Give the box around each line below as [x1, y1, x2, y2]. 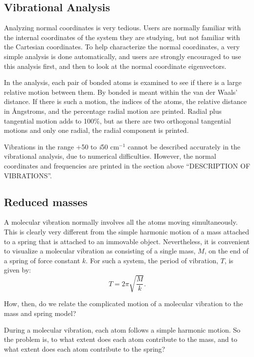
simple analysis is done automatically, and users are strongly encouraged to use [4, 51, 241, 61]
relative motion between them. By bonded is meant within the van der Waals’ [4, 86, 238, 97]
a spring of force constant [4, 255, 80, 265]
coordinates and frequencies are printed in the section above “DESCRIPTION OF [4, 160, 251, 170]
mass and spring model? [4, 308, 76, 318]
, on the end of [204, 246, 249, 256]
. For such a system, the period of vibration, [86, 255, 218, 265]
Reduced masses [4, 194, 88, 209]
